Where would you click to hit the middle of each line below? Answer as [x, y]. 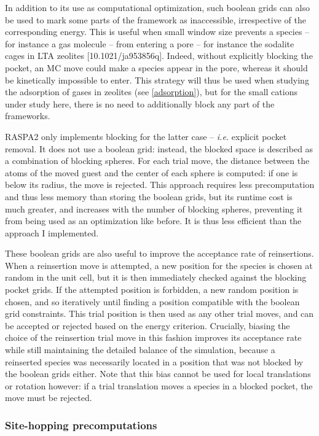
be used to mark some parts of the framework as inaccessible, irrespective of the [156, 19]
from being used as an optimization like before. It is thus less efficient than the [153, 221]
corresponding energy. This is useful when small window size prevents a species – [157, 32]
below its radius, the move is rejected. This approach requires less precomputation [160, 185]
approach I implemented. [52, 232]
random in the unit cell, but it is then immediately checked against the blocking [156, 277]
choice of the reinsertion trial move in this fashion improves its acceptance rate [153, 337]
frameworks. [28, 116]
